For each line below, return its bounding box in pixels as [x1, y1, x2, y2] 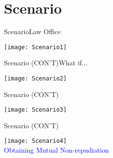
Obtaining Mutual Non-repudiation [4, 145, 109, 155]
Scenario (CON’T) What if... [4, 58, 88, 68]
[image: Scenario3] [4, 106, 67, 114]
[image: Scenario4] [4, 138, 67, 145]
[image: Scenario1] [4, 43, 67, 51]
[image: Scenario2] [4, 75, 67, 82]
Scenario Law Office [4, 26, 61, 37]
